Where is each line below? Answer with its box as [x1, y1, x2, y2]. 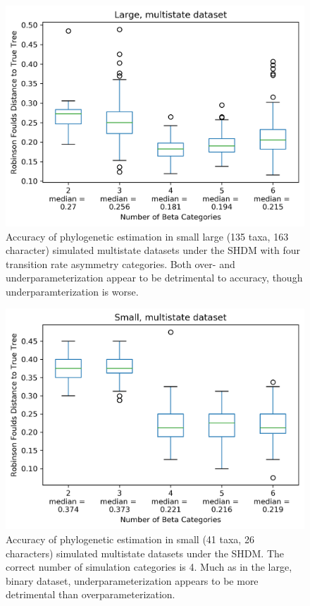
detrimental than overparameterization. [6, 587, 175, 602]
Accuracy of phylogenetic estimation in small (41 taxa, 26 [6, 532, 254, 546]
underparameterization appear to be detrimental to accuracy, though [6, 270, 303, 285]
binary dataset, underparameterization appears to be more [6, 573, 259, 588]
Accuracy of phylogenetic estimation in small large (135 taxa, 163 [6, 229, 289, 243]
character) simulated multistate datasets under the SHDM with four [6, 243, 300, 257]
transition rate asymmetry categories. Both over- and [6, 256, 235, 271]
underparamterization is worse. [6, 284, 139, 298]
